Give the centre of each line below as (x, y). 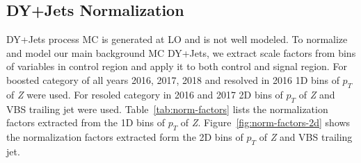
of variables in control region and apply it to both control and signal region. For (177, 66)
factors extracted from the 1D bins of (86, 122)
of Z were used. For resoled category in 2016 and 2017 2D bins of (145, 94)
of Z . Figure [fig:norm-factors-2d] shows (265, 122)
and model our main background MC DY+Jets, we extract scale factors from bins (181, 52)
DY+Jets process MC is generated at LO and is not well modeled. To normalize (177, 39)
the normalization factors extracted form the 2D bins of (125, 136)
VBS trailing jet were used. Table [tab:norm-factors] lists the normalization (167, 109)
